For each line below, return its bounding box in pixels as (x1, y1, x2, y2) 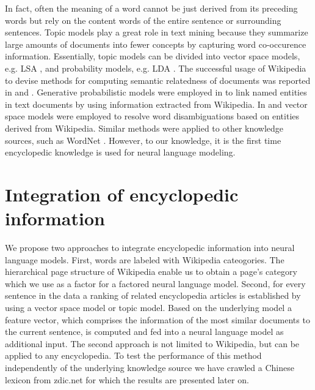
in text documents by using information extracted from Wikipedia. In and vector (5, 97, 308, 110)
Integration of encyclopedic (5, 181, 239, 206)
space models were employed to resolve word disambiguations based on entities (5, 110, 300, 122)
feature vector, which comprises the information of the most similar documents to (5, 313, 310, 326)
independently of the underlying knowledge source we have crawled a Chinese (5, 361, 294, 373)
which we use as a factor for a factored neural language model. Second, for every (5, 277, 306, 290)
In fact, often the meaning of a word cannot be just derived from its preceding (5, 2, 298, 14)
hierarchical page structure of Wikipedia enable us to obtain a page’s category (5, 265, 297, 278)
